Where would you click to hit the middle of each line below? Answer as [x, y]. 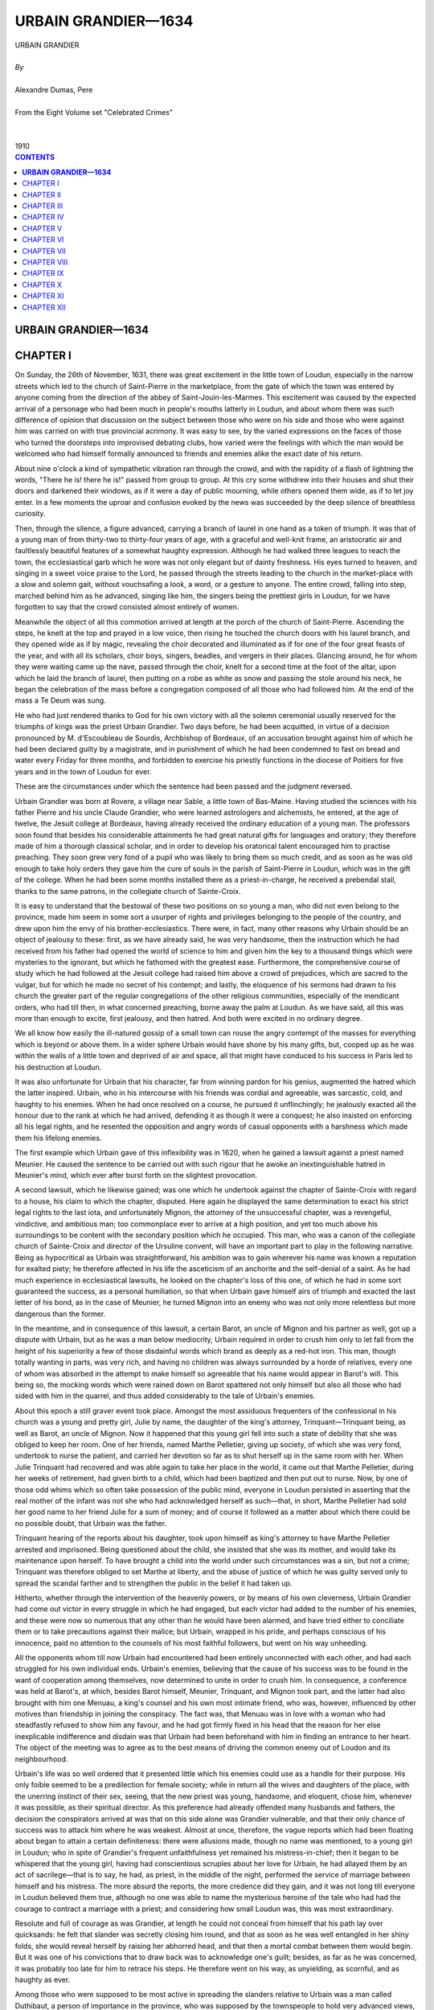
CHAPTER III [43, 206]
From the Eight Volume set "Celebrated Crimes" [94, 112]
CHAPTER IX [43, 273]
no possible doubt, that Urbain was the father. [91, 1523]
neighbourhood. [41, 1759]
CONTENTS [35, 158]
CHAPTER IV [43, 217]
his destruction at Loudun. [58, 1067]
